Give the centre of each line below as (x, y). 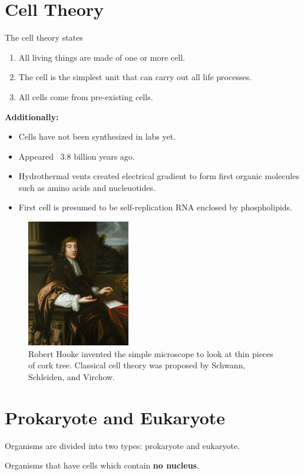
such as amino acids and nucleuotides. (87, 187)
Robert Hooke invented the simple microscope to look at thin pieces (151, 353)
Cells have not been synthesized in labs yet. (97, 136)
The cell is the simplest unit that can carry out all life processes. (135, 77)
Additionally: (32, 116)
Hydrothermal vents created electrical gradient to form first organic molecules (159, 176)
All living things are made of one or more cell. (102, 57)
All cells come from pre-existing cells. (86, 96)
